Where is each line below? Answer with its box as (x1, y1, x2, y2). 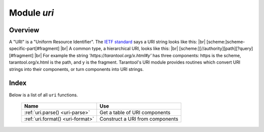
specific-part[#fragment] (9, 45, 60, 51)
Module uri (9, 7, 54, 18)
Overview (9, 26, 40, 34)
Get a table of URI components (99, 109, 171, 116)
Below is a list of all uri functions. (9, 92, 78, 98)
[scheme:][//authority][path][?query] (179, 45, 253, 51)
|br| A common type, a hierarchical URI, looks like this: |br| (60, 45, 178, 51)
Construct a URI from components (99, 115, 178, 122)
